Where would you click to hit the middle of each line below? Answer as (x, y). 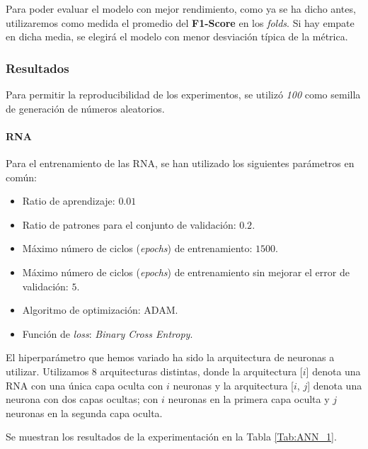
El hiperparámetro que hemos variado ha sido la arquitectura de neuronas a (170, 357)
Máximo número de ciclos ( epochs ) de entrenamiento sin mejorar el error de (186, 272)
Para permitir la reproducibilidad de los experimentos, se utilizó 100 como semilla (183, 94)
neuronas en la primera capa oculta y (249, 399)
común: (21, 177)
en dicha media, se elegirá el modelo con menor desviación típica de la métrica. (177, 36)
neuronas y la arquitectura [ (233, 385)
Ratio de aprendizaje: (69, 201)
